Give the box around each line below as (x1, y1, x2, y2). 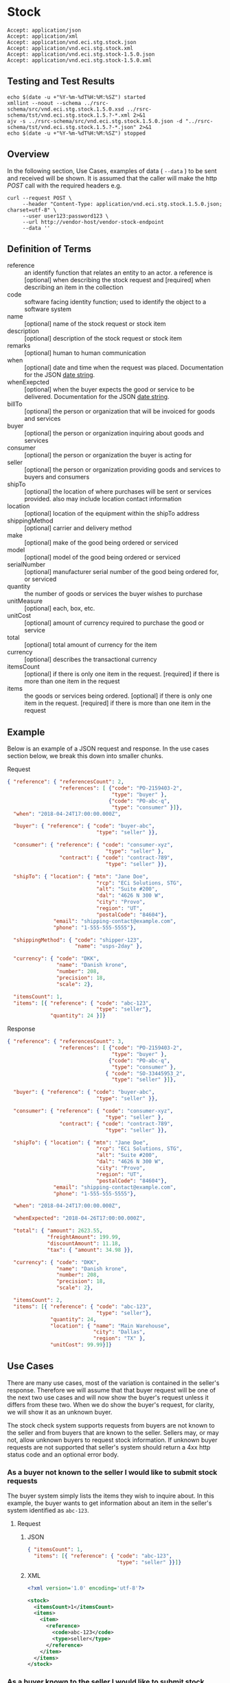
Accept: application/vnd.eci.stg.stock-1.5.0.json (7, 51, 155, 58)
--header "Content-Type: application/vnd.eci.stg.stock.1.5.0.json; (22, 201, 223, 207)
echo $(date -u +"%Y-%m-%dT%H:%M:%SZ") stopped (7, 130, 146, 137)
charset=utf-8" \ (7, 207, 57, 214)
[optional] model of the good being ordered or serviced (24, 553, 181, 562)
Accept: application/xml (7, 32, 78, 40)
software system (24, 305, 72, 313)
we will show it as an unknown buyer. (7, 1408, 113, 1416)
